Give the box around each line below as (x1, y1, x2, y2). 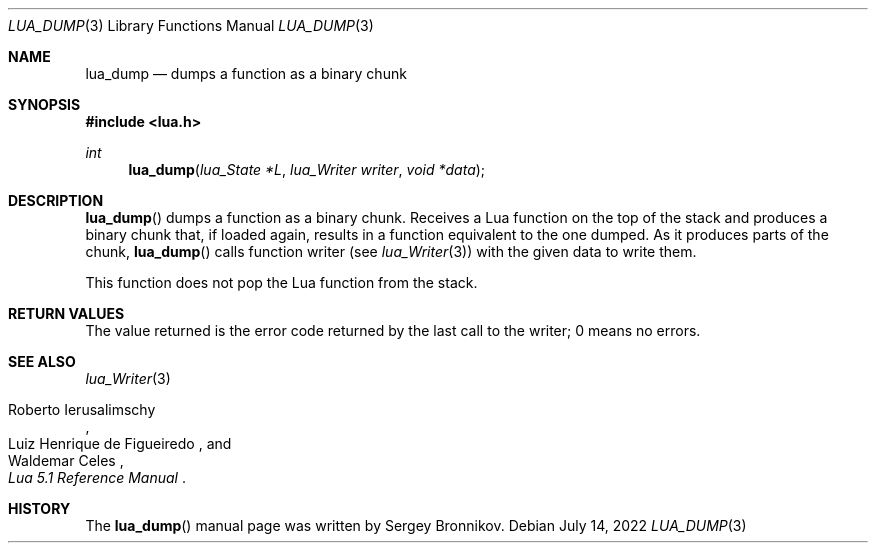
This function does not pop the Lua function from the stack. (85, 274, 478, 291)
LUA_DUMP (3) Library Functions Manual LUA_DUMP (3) (8, 17, 374, 34)
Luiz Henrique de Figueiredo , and (8, 435, 232, 452)
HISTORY (8, 500, 71, 517)
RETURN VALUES (8, 305, 125, 322)
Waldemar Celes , (8, 452, 124, 469)
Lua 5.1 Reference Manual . (8, 469, 186, 486)
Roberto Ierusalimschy (8, 401, 156, 418)
